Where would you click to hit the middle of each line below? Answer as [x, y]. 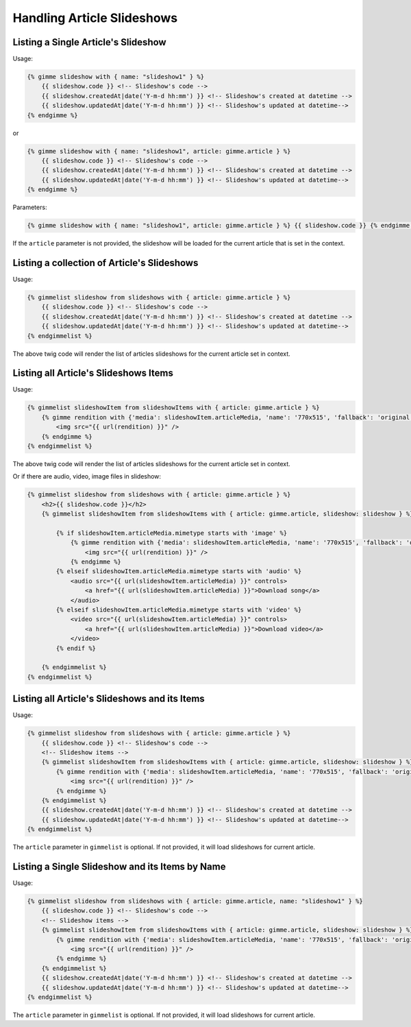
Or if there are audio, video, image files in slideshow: [87, 476]
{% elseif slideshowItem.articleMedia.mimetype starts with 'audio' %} [179, 571]
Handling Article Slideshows [95, 18]
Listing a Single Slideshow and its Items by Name [119, 866]
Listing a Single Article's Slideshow [90, 42]
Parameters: [30, 207]
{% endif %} [76, 648]
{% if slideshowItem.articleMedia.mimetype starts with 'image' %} [172, 533]
